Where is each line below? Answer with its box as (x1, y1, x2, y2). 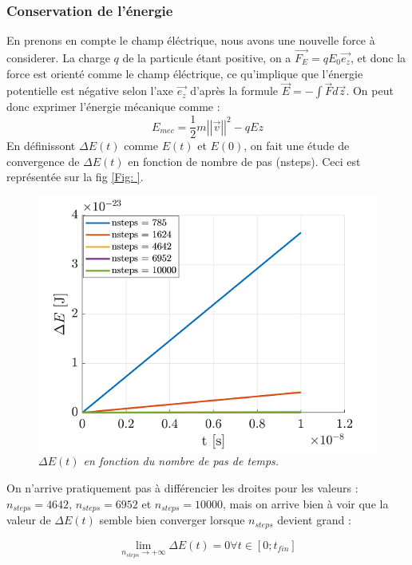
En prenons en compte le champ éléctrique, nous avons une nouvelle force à (6, 32, 375, 49)
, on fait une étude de (244, 137, 350, 154)
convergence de (6, 152, 80, 169)
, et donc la (350, 49, 406, 66)
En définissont (6, 137, 76, 154)
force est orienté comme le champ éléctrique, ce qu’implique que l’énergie (6, 65, 363, 81)
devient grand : (277, 512, 351, 528)
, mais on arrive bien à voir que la (222, 495, 389, 512)
